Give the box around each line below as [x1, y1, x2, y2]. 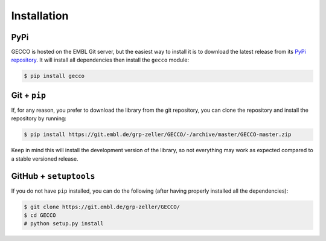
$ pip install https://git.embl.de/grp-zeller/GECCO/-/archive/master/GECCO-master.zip [24, 131, 292, 138]
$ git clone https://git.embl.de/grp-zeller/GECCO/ [24, 203, 181, 210]
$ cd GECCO [24, 211, 56, 219]
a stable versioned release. [11, 155, 78, 162]
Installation [11, 9, 69, 22]
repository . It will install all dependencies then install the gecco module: [11, 56, 190, 63]
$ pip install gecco [24, 72, 85, 80]
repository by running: [11, 115, 66, 122]
